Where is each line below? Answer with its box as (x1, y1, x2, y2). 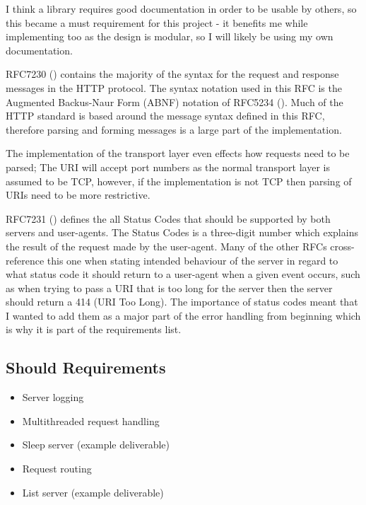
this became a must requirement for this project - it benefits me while (6, 15, 308, 30)
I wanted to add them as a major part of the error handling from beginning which (6, 308, 361, 323)
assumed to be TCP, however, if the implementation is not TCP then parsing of (6, 173, 352, 188)
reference (6, 253, 45, 267)
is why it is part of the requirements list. (6, 322, 182, 337)
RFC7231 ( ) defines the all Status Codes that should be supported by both (6, 211, 331, 226)
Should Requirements (6, 356, 166, 378)
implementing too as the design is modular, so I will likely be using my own (6, 29, 333, 44)
